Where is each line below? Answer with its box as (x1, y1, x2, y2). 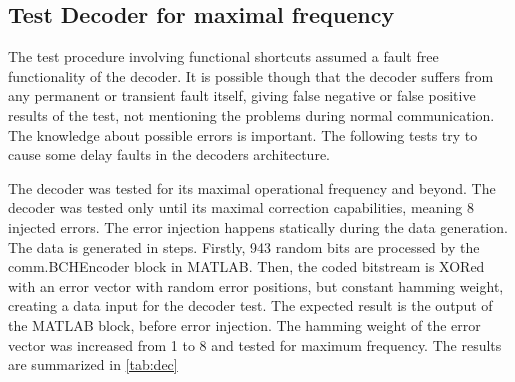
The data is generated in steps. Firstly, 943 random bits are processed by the (8, 236, 480, 257)
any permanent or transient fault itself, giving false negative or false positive (8, 85, 476, 106)
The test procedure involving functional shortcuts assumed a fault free (8, 46, 439, 67)
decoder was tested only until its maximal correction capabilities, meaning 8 (8, 197, 474, 218)
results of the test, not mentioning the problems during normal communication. (8, 104, 495, 125)
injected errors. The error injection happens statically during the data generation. (8, 216, 508, 237)
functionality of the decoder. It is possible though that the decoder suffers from (8, 65, 494, 86)
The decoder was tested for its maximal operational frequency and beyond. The (8, 177, 496, 198)
